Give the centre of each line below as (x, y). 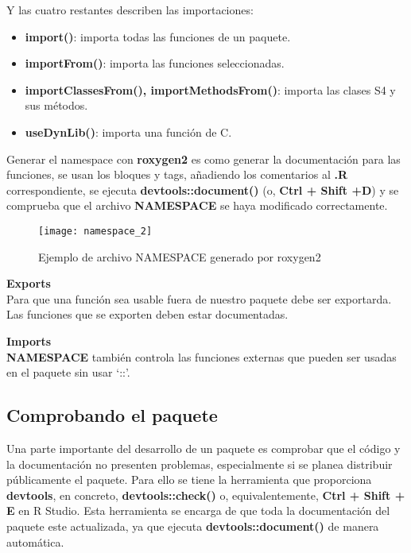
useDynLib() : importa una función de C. (128, 131)
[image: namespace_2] (95, 231)
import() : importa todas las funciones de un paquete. (158, 36)
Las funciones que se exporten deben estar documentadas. (147, 314)
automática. (35, 541)
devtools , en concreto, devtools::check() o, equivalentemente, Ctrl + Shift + (206, 495)
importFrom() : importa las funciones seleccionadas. (155, 63)
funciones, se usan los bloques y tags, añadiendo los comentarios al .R (177, 174)
